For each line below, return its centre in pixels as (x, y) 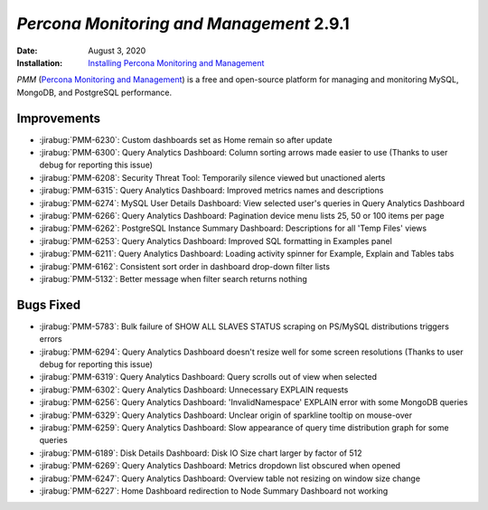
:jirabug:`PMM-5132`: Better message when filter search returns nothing (173, 279)
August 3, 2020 (117, 51)
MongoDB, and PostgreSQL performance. (94, 92)
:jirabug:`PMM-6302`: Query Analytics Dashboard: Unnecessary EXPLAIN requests (194, 390)
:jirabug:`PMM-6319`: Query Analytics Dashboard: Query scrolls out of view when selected (208, 377)
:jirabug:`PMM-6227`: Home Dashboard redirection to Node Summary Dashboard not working (214, 491)
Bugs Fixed (49, 304)
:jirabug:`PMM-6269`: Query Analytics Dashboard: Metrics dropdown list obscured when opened (220, 466)
